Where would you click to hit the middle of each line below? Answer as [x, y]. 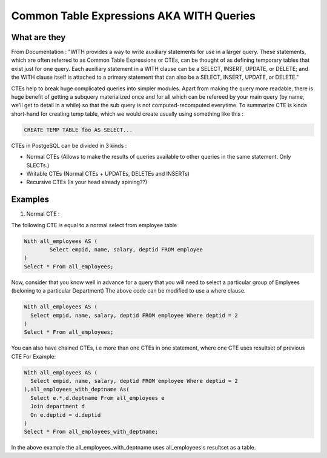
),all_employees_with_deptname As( [77, 390]
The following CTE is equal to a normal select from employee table [94, 225]
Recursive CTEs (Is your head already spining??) [87, 182]
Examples [30, 200]
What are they [38, 37]
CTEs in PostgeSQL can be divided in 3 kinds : [69, 145]
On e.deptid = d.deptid [66, 415]
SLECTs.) [38, 165]
